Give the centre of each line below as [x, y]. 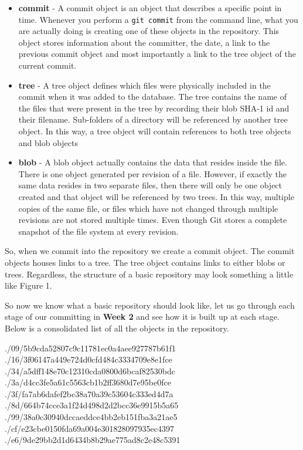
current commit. [47, 65]
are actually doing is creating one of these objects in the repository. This [149, 31]
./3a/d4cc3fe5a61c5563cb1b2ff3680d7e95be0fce [88, 382]
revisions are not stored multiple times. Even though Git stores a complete [153, 220]
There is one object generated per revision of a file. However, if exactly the [153, 173]
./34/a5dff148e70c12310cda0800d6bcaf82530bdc [90, 371]
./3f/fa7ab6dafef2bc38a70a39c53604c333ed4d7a [89, 393]
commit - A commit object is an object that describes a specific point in [150, 8]
